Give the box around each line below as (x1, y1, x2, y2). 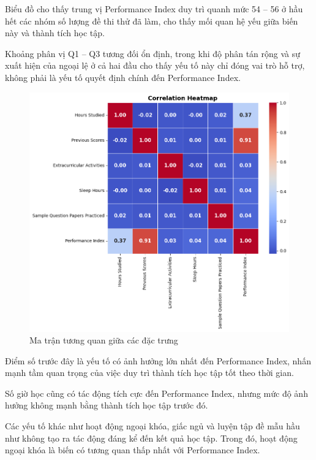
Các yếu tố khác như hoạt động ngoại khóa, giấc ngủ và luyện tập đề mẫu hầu (5, 420, 300, 432)
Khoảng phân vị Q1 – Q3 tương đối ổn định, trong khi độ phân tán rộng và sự (5, 47, 301, 59)
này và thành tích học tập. (5, 26, 105, 39)
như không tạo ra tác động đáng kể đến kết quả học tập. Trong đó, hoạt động (5, 431, 298, 444)
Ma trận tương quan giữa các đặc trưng (29, 334, 178, 347)
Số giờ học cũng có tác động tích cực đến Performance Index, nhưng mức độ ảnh (5, 386, 308, 399)
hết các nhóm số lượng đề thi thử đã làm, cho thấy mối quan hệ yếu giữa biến (5, 14, 298, 27)
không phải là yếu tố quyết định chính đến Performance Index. (5, 71, 241, 83)
